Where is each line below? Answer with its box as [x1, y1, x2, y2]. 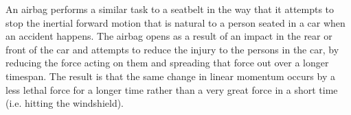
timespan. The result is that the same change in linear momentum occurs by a [5, 68, 335, 83]
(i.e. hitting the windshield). [5, 96, 124, 110]
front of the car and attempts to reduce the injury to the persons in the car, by [5, 42, 339, 56]
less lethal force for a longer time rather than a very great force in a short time [5, 82, 338, 97]
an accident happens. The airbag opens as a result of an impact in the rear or [5, 29, 332, 43]
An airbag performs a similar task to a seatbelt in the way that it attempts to [5, 2, 335, 16]
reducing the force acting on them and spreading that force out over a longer [5, 55, 329, 70]
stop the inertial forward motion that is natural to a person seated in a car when [5, 15, 346, 29]
